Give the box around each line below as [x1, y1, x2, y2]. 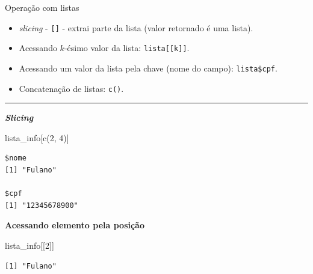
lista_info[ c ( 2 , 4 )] [5, 131, 69, 144]
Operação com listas [5, 1, 79, 13]
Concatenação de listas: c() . [19, 82, 124, 94]
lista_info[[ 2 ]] [5, 239, 54, 251]
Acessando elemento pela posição [5, 219, 144, 231]
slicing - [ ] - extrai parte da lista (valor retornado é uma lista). [19, 21, 253, 34]
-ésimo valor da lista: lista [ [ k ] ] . [64, 41, 190, 54]
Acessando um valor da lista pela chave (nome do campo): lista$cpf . [19, 61, 277, 74]
